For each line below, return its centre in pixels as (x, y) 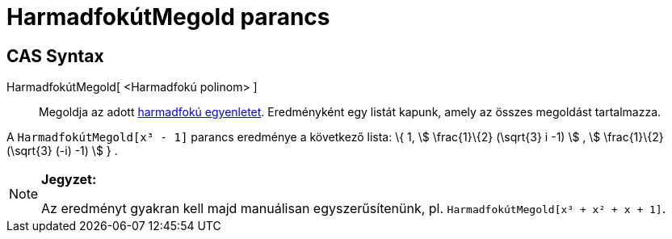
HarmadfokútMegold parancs (168, 17)
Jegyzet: (69, 180)
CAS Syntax (55, 56)
